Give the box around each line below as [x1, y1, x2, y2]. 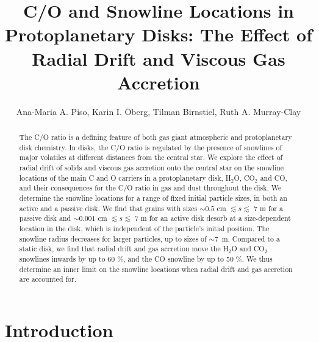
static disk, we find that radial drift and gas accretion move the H [19, 243, 229, 254]
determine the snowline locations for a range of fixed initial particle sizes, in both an [19, 193, 287, 203]
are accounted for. [19, 274, 77, 284]
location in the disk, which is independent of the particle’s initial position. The [19, 223, 270, 233]
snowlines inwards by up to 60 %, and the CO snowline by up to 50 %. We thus [19, 253, 273, 263]
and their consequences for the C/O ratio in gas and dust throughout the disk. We [19, 183, 282, 193]
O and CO [231, 243, 265, 254]
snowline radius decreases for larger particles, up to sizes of [19, 233, 207, 243]
